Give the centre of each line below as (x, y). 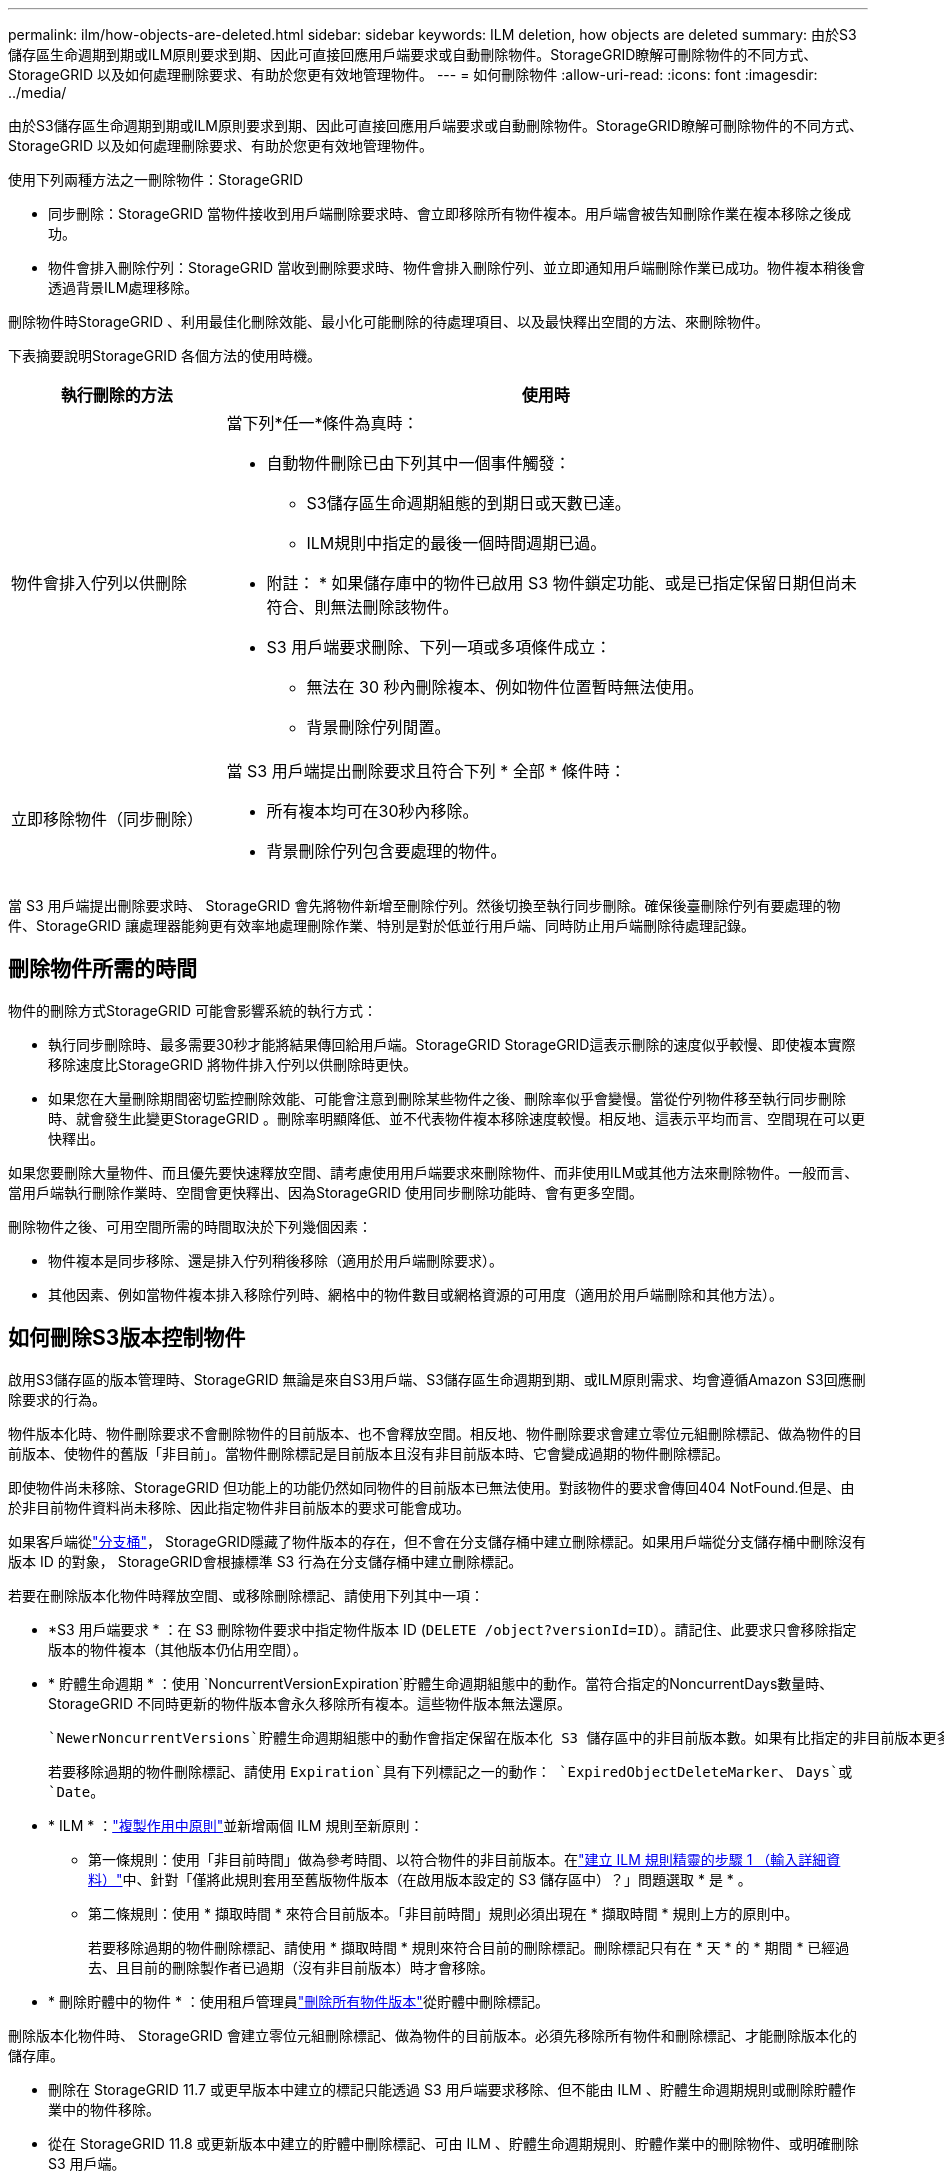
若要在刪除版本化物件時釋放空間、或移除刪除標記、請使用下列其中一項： (246, 1595)
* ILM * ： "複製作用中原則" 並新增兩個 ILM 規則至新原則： (236, 1825)
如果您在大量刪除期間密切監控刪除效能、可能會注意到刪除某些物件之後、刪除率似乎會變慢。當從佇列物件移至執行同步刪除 (447, 1098)
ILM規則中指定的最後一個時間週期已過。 (456, 543)
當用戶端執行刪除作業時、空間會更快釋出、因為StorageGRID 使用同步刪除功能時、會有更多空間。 (325, 1192)
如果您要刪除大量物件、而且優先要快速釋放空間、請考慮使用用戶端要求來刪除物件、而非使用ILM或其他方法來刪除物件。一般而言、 (433, 1172)
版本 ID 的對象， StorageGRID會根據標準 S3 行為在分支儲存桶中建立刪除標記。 (265, 1561)
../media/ (37, 92)
